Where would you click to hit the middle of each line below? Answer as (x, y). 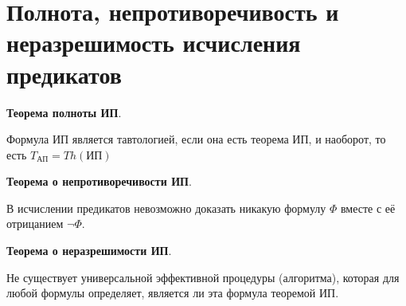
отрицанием (35, 224)
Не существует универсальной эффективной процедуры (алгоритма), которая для (203, 277)
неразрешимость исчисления (154, 43)
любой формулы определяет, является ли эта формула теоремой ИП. (173, 293)
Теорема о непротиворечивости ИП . (99, 181)
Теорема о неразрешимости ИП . (89, 251)
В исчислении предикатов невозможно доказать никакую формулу (166, 208)
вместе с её (368, 208)
